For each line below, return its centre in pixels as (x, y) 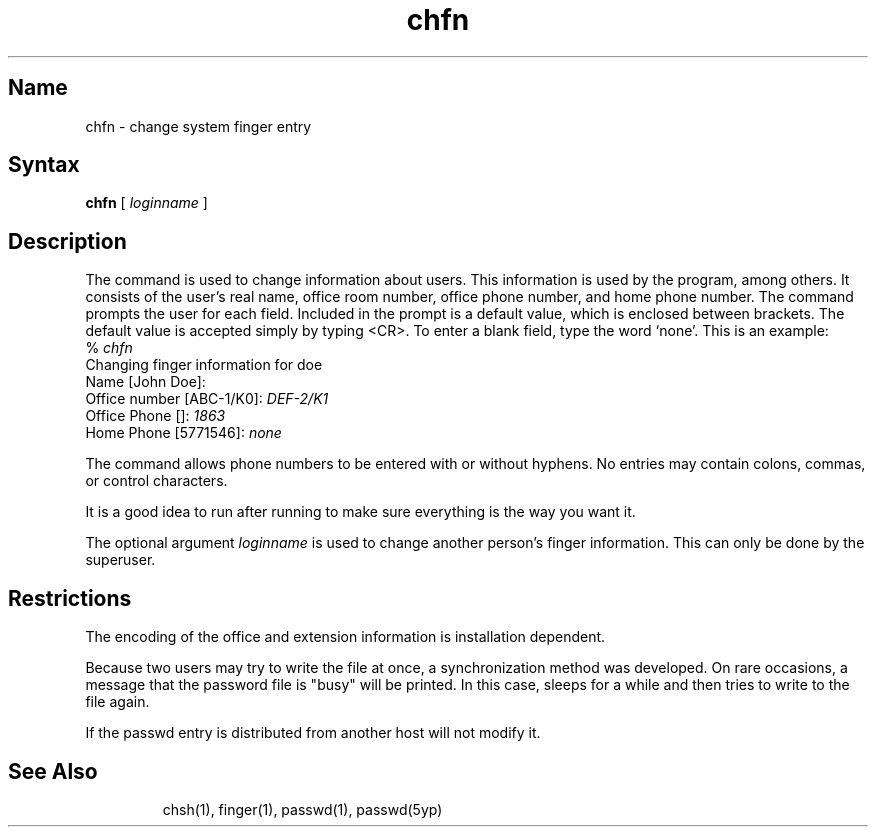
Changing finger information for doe (204, 365)
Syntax (44, 165)
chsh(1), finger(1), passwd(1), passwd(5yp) (302, 809)
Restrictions (70, 598)
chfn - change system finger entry (198, 126)
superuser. (120, 560)
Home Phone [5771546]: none (183, 433)
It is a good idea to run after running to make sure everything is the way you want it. (360, 512)
